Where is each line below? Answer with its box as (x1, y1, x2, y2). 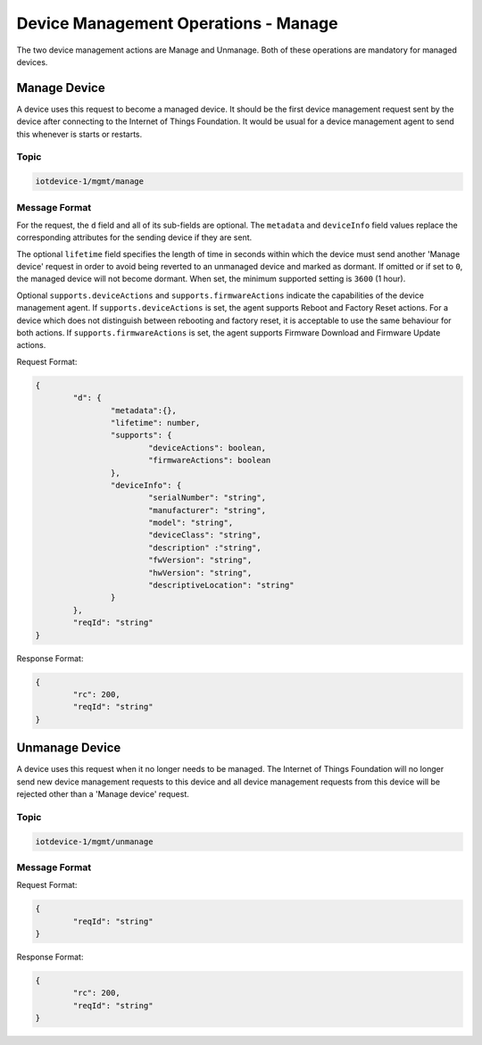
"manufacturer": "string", (147, 505, 267, 515)
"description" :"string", (147, 543, 262, 552)
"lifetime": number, (110, 418, 201, 427)
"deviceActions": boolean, (147, 443, 267, 452)
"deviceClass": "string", (147, 530, 262, 540)
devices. (16, 56, 48, 67)
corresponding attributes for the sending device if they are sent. (16, 232, 253, 243)
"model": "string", (147, 518, 234, 528)
